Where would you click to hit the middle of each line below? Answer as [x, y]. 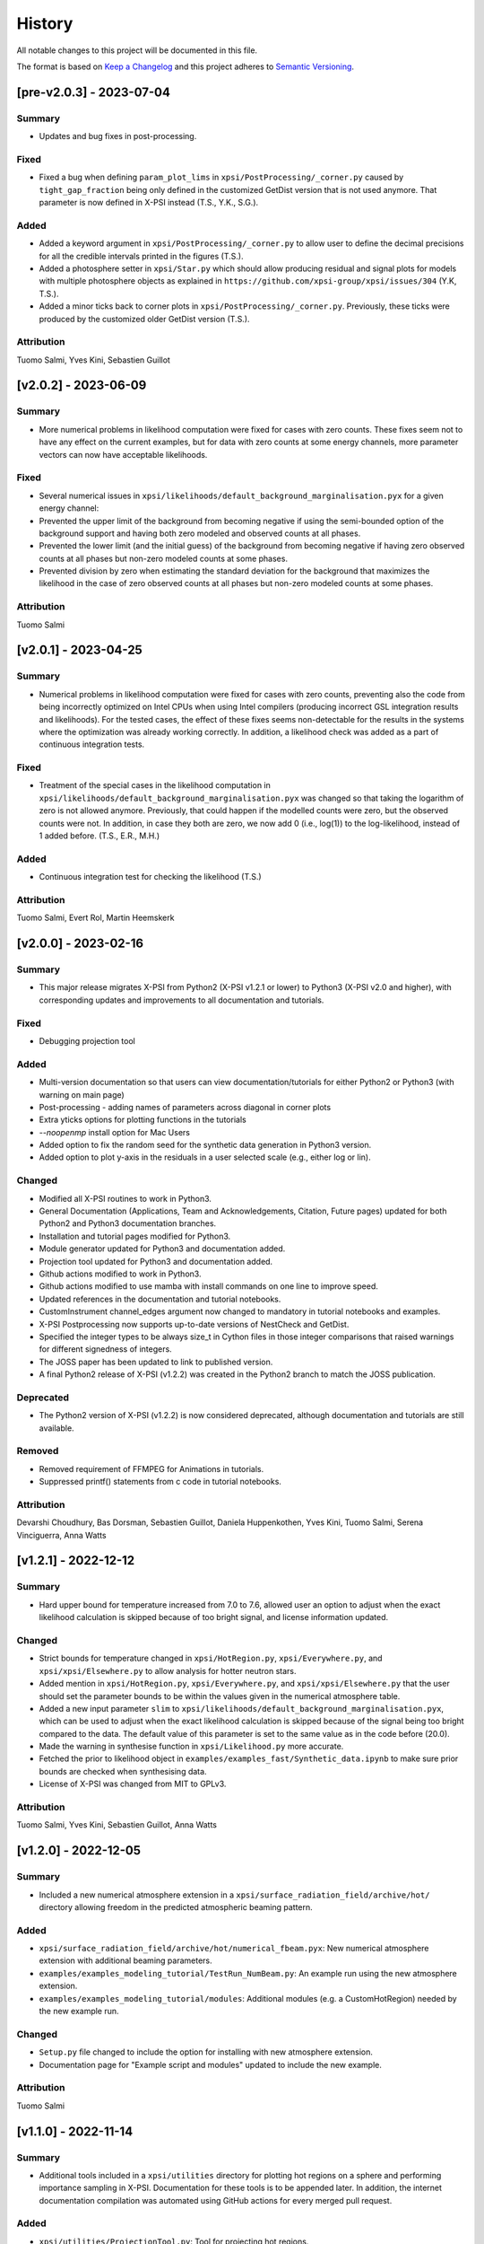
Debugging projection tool [87, 1040]
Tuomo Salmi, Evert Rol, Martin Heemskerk [95, 918]
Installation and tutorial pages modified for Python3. [135, 1236]
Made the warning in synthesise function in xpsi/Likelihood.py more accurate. [191, 1747]
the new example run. [79, 2012]
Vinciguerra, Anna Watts [61, 1535]
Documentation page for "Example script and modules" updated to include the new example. [211, 2064]
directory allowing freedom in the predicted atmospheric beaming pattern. [176, 1907]
